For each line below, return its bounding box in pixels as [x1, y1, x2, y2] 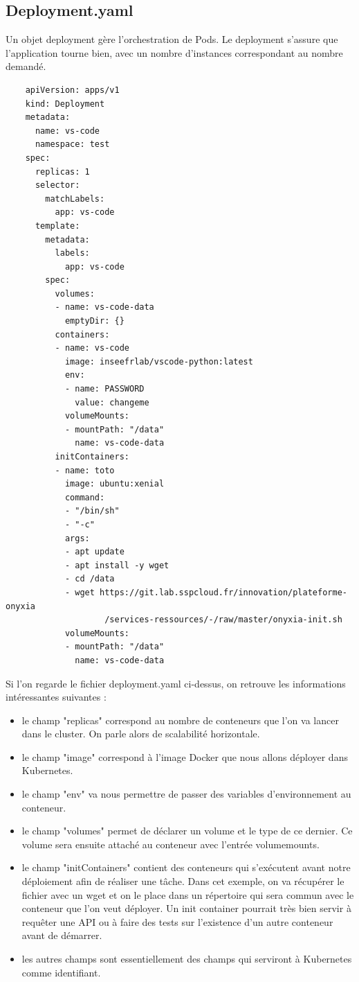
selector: [35, 180, 80, 191]
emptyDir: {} [64, 316, 125, 326]
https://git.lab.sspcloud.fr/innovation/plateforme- [100, 587, 347, 597]
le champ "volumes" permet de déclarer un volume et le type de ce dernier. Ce [21, 823, 353, 838]
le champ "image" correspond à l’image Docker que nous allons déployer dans [21, 749, 348, 764]
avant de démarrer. [21, 928, 102, 942]
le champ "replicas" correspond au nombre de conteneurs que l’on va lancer [21, 712, 339, 727]
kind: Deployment [25, 98, 105, 109]
